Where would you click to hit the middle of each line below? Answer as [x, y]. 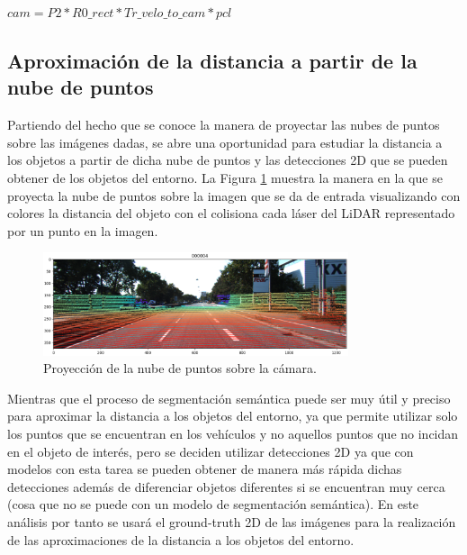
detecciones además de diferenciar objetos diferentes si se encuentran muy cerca [226, 486]
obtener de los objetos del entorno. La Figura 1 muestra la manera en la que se [225, 177]
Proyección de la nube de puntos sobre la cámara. [180, 368]
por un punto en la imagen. [83, 230]
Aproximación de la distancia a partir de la [212, 60]
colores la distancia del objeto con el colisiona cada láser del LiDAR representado [231, 213]
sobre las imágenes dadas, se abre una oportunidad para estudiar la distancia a [225, 142]
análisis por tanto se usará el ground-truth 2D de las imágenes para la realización [232, 521]
